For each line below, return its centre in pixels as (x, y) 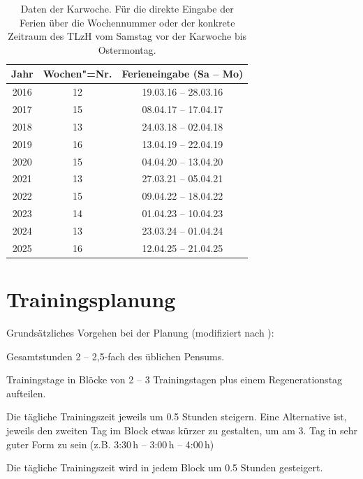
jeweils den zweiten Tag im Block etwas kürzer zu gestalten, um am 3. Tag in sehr (182, 430)
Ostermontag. (127, 49)
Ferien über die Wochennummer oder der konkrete (127, 22)
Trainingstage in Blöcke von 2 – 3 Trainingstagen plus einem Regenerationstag (175, 379)
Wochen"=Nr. (77, 74)
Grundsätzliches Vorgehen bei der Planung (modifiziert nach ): (140, 333)
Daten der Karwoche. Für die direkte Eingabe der (127, 8)
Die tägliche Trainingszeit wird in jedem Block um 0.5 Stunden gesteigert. (165, 467)
